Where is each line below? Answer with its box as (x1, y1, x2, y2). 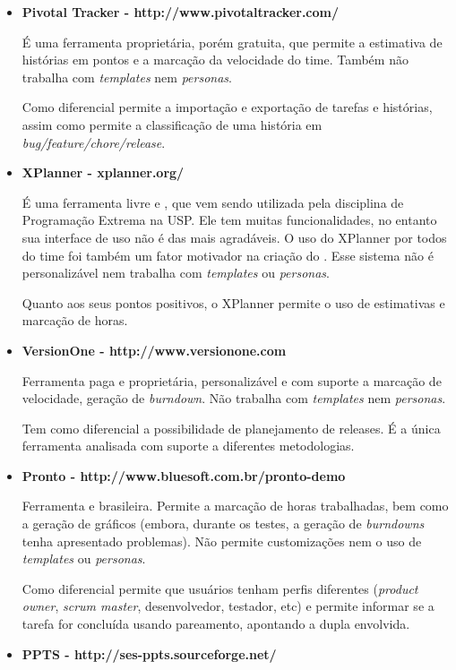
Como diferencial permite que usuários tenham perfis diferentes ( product (22, 579, 418, 597)
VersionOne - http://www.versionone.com (22, 340, 287, 359)
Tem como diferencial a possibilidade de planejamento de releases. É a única (22, 418, 441, 437)
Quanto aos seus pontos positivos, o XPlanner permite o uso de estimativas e (22, 293, 445, 312)
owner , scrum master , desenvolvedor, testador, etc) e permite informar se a (22, 597, 434, 615)
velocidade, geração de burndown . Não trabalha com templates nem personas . (22, 389, 446, 408)
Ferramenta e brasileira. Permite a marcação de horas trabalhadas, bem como (22, 496, 449, 515)
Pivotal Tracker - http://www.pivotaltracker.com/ (22, 3, 340, 21)
